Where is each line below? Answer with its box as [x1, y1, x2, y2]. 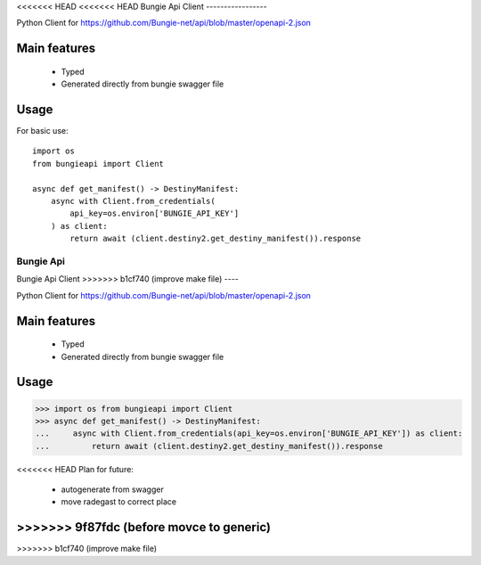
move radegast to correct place [61, 496, 177, 507]
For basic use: [16, 126, 69, 136]
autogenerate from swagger [61, 484, 164, 495]
